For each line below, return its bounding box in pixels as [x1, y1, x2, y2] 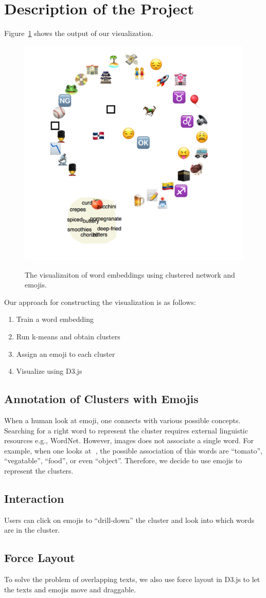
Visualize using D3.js [16, 366, 82, 376]
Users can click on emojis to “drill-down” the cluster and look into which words [4, 514, 255, 525]
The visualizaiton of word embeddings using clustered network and [25, 269, 235, 280]
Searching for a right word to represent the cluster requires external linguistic [4, 425, 248, 436]
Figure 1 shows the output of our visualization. [4, 28, 153, 39]
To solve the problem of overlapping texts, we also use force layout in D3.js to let [4, 574, 260, 585]
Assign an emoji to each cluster [16, 348, 115, 359]
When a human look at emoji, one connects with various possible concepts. [4, 415, 241, 426]
